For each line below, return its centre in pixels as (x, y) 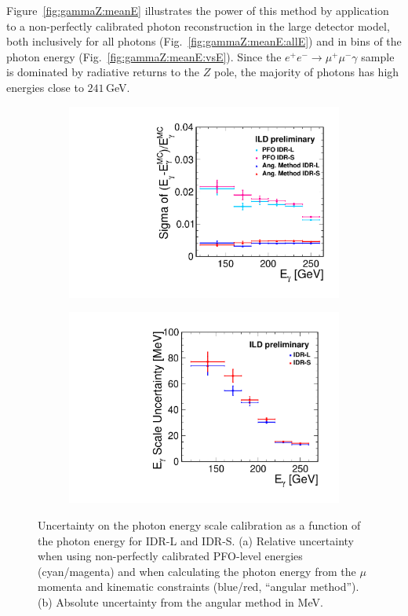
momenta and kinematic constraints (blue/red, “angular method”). (199, 587)
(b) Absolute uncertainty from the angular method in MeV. (180, 601)
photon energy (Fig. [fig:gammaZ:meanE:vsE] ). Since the (144, 56)
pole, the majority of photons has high (306, 72)
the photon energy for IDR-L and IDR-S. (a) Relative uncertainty (196, 540)
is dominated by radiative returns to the (103, 72)
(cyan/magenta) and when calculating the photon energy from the (197, 571)
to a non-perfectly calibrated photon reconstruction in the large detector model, (198, 26)
